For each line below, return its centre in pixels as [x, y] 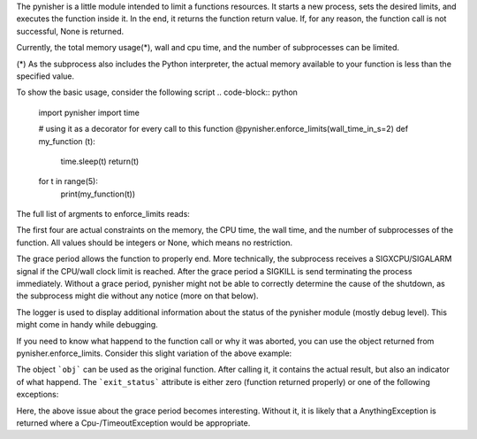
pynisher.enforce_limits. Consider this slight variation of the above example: [154, 353]
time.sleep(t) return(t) [100, 161]
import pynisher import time [89, 112]
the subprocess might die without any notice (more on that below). [138, 296]
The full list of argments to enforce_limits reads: [103, 214]
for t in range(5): [68, 181]
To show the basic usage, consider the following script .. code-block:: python [157, 92]
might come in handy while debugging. [87, 325]
